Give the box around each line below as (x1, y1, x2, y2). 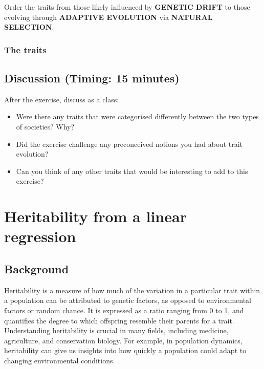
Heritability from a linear (4, 206, 187, 227)
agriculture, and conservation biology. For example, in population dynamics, (4, 335, 243, 345)
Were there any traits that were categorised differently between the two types (16, 111, 259, 122)
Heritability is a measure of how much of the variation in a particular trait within (4, 285, 260, 295)
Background (4, 261, 69, 276)
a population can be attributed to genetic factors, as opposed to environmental (4, 295, 251, 306)
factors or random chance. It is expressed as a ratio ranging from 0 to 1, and (4, 305, 244, 315)
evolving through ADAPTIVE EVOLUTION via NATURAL (4, 11, 213, 22)
